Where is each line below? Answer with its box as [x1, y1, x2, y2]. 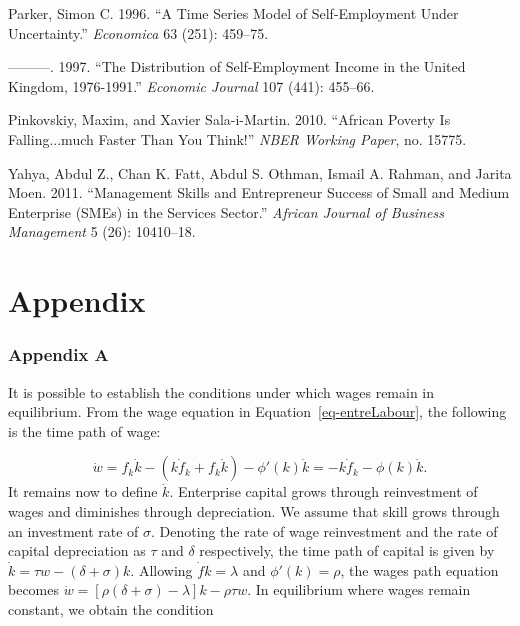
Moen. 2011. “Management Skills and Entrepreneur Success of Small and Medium [8, 182, 510, 203]
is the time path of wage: [8, 420, 161, 441]
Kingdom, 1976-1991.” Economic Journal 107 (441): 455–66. [8, 75, 375, 96]
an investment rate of [8, 520, 139, 541]
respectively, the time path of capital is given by [199, 540, 495, 561]
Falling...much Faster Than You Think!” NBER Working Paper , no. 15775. [8, 128, 467, 149]
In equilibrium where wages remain [255, 579, 471, 600]
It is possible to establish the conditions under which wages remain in [8, 381, 435, 402]
